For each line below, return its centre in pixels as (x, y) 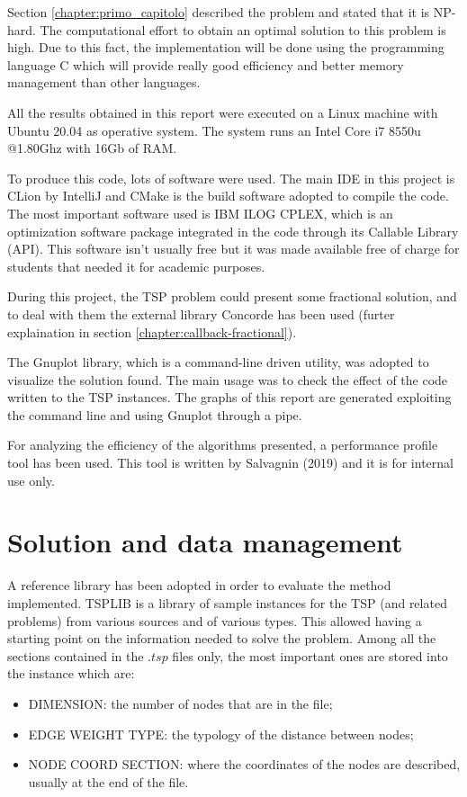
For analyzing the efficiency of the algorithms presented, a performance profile (223, 445)
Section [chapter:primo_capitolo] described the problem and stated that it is (219, 12)
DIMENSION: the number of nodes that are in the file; (180, 703)
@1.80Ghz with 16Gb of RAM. (92, 148)
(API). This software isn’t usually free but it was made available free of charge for (233, 249)
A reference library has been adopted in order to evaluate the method (199, 585)
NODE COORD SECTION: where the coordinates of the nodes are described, (244, 764)
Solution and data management (205, 542)
